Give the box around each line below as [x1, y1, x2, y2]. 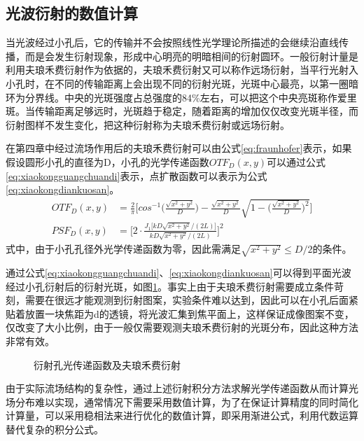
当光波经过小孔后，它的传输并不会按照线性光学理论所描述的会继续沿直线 [6, 35, 339, 50]
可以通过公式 [267, 154, 326, 169]
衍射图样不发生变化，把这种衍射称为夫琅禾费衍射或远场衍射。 [6, 117, 290, 132]
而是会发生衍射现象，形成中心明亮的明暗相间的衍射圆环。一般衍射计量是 [24, 48, 358, 63]
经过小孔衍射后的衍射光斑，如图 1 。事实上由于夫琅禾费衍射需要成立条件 [6, 279, 334, 293]
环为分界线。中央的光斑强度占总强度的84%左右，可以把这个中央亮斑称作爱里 [6, 90, 357, 104]
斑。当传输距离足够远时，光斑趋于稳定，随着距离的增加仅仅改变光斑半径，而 [6, 104, 358, 118]
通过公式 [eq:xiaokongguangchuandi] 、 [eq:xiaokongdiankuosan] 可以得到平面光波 [6, 265, 351, 280]
